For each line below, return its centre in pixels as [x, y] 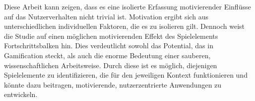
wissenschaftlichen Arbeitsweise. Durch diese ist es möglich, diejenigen [111, 65]
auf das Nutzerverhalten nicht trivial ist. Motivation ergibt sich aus [106, 16]
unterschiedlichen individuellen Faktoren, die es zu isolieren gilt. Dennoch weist [124, 26]
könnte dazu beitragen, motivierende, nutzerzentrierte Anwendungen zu [113, 84]
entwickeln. [21, 94]
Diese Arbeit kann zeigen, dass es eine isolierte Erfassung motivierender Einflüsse [127, 6]
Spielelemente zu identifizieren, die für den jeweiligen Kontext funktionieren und [126, 75]
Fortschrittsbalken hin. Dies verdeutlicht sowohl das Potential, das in [109, 46]
